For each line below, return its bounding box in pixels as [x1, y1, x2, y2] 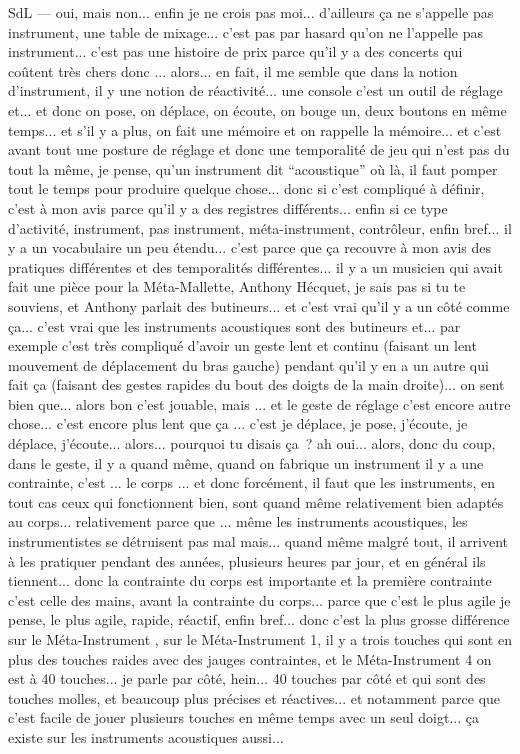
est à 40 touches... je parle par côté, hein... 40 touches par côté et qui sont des [8, 668, 486, 689]
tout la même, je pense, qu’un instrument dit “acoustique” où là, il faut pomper [8, 158, 498, 179]
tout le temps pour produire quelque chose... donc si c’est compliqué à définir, [8, 178, 485, 199]
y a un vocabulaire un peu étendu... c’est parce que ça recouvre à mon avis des [8, 237, 491, 258]
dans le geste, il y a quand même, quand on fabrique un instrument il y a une [8, 452, 484, 473]
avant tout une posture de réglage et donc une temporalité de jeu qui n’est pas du [8, 139, 510, 160]
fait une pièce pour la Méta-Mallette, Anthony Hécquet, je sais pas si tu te [8, 276, 466, 297]
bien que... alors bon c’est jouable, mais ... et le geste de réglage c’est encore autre [8, 393, 511, 414]
